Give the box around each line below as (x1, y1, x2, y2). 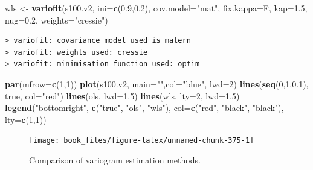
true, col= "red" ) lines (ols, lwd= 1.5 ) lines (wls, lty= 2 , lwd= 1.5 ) (5, 89, 240, 102)
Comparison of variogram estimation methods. (29, 154, 201, 166)
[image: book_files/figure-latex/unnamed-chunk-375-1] (29, 136, 254, 145)
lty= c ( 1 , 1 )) (5, 113, 47, 125)
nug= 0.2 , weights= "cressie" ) (5, 13, 108, 26)
